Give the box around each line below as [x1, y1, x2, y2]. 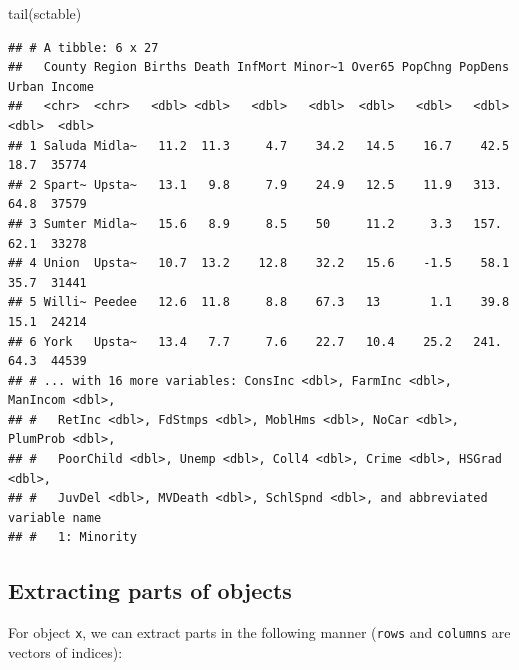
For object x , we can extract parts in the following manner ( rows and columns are [8, 622, 511, 643]
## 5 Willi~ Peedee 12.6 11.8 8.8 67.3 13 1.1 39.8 [8, 295, 510, 310]
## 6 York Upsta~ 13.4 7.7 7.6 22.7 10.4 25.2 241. [8, 334, 502, 349]
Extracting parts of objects [8, 575, 292, 606]
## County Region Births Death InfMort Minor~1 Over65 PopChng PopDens [8, 60, 510, 75]
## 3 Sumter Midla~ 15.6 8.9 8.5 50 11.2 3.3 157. [8, 216, 502, 231]
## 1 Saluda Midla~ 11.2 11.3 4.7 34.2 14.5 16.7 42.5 [8, 138, 510, 153]
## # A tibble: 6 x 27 [8, 40, 159, 55]
